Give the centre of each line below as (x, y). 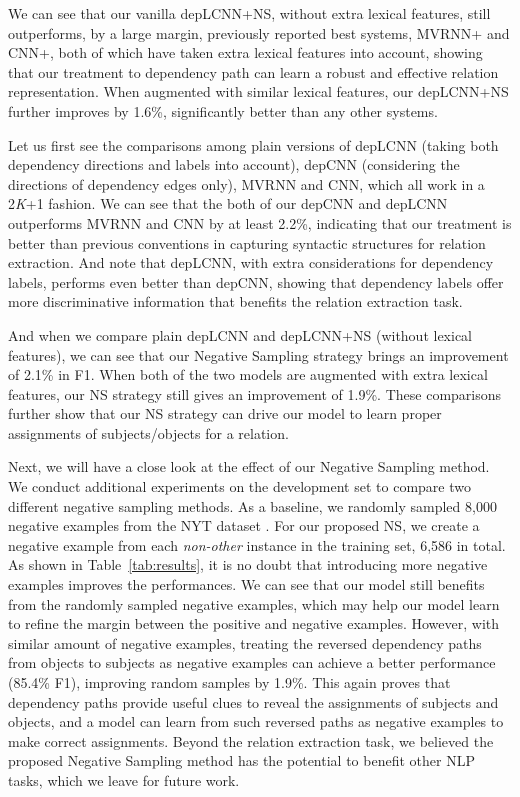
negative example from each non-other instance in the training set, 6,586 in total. (257, 544)
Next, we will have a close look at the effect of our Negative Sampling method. (249, 466)
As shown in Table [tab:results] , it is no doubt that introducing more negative (248, 564)
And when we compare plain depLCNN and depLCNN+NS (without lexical (240, 334)
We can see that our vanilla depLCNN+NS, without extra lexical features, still (249, 13)
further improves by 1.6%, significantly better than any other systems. (223, 110)
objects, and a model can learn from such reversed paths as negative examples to (256, 721)
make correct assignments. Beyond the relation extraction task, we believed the (251, 740)
